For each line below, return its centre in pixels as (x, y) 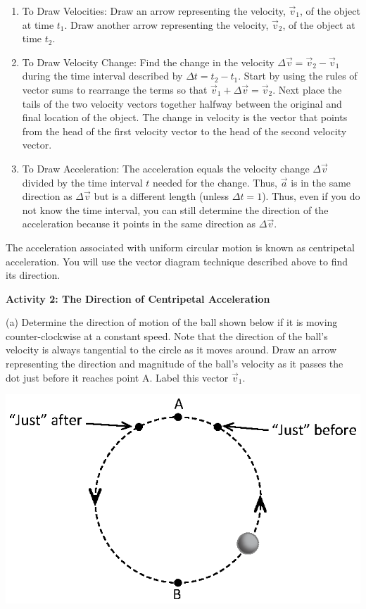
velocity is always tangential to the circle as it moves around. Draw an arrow (171, 350)
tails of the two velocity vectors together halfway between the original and (182, 103)
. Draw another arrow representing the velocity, (166, 24)
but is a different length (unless (162, 196)
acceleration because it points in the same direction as (139, 224)
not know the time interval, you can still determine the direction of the (175, 209)
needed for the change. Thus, (215, 182)
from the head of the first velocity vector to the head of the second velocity (184, 131)
